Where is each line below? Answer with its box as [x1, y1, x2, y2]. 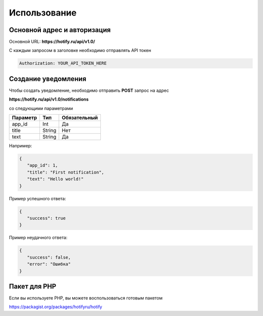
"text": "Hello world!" [27, 176, 84, 182]
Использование [9, 7, 77, 18]
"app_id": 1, [27, 163, 58, 168]
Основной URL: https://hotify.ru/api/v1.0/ [9, 39, 95, 45]
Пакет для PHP [9, 282, 56, 290]
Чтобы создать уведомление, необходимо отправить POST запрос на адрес [9, 88, 169, 93]
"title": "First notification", [27, 169, 104, 175]
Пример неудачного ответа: [9, 235, 68, 241]
